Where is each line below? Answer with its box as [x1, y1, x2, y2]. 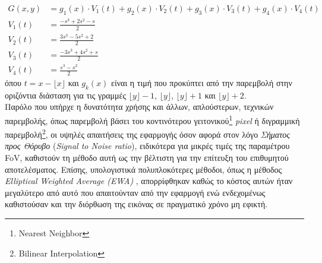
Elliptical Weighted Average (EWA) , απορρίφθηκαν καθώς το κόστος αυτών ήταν [5, 175, 293, 187]
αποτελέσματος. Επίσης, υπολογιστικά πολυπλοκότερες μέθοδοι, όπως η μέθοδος [5, 163, 282, 175]
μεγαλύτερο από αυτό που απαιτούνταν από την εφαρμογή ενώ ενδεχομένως [5, 186, 266, 198]
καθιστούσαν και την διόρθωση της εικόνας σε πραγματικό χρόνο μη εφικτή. [5, 198, 268, 210]
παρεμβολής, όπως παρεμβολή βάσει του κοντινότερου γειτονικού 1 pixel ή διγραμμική [5, 112, 300, 126]
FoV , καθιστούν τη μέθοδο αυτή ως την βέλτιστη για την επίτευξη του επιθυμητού [5, 151, 289, 163]
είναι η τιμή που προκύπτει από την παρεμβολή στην [111, 76, 292, 88]
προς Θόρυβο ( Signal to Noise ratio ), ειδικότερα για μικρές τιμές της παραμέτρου [5, 140, 290, 152]
